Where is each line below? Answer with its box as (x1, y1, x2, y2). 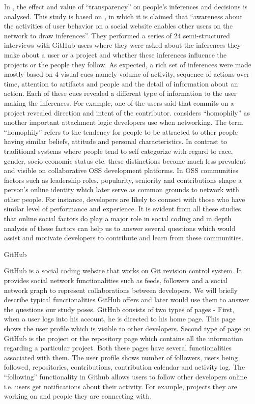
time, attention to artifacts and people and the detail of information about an (4, 78, 238, 88)
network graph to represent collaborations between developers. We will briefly (4, 285, 238, 295)
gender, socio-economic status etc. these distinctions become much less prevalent (4, 155, 246, 166)
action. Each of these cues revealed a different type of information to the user (4, 88, 237, 98)
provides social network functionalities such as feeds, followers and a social (4, 275, 228, 286)
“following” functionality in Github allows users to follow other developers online (4, 371, 247, 381)
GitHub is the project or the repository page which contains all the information (4, 333, 243, 343)
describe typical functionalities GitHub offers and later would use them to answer (4, 294, 249, 305)
